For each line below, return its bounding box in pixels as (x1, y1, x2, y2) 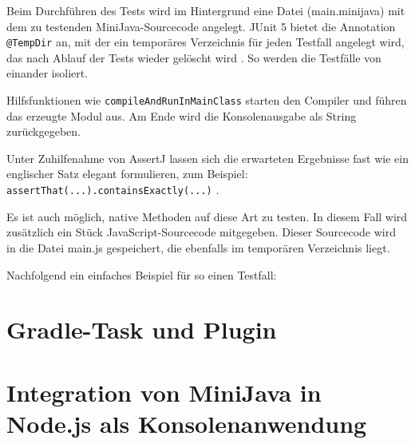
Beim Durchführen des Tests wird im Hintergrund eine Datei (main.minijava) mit (6, 2, 405, 18)
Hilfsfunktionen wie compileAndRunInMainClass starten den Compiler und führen (6, 92, 407, 109)
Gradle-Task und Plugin (6, 313, 277, 346)
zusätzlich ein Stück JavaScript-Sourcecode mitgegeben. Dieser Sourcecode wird (6, 224, 396, 240)
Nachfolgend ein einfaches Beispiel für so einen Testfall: (6, 266, 277, 283)
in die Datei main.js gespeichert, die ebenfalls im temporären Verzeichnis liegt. (6, 239, 390, 256)
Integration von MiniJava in (6, 375, 322, 408)
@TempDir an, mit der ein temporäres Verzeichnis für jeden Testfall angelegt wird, (6, 34, 405, 50)
